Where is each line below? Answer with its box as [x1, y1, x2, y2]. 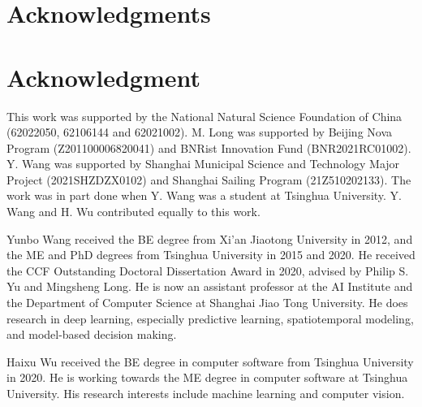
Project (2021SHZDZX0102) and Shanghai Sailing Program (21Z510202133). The [6, 171, 411, 188]
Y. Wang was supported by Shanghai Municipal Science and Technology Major [6, 155, 400, 172]
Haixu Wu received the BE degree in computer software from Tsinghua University [6, 353, 414, 370]
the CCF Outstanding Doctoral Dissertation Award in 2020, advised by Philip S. [6, 262, 409, 279]
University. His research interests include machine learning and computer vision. [6, 385, 405, 401]
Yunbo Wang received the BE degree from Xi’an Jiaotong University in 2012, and [6, 230, 413, 247]
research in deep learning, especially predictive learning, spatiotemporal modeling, [6, 310, 414, 327]
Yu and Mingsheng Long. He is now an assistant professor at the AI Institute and [6, 278, 413, 295]
